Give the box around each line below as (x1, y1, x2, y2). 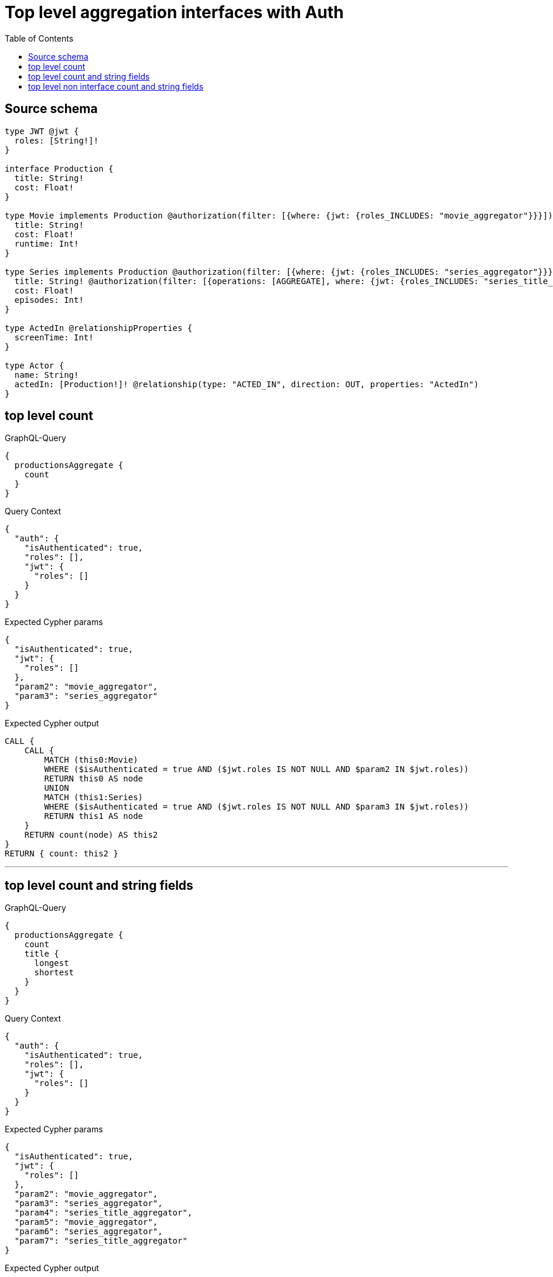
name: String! (14, 370, 79, 380)
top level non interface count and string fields (28, 81, 204, 91)
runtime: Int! (14, 238, 79, 248)
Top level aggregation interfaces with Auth (5, 2, 344, 22)
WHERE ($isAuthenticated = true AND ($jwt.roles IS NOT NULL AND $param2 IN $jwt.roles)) (44, 764, 469, 774)
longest (34, 958, 69, 968)
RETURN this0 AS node (44, 774, 144, 784)
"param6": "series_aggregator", (14, 1227, 163, 1237)
